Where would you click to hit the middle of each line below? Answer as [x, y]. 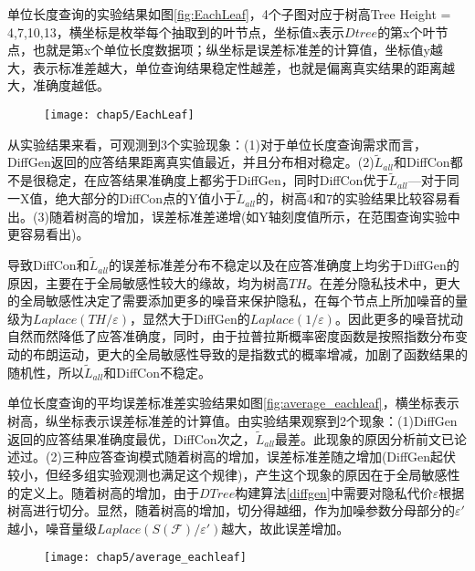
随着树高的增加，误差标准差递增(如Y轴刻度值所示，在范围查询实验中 [254, 216]
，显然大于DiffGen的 [190, 318]
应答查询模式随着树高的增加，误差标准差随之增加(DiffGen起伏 [272, 457]
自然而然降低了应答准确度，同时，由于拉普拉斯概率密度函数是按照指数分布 [231, 336]
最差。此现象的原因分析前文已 [365, 438]
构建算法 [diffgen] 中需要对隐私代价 [334, 492]
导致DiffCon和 [48, 265]
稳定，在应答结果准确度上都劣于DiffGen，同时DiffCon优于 [217, 180]
